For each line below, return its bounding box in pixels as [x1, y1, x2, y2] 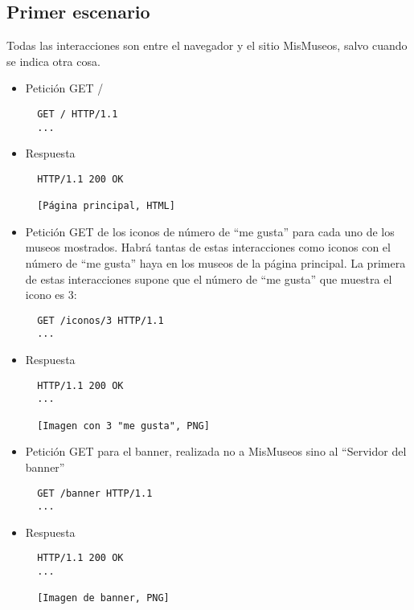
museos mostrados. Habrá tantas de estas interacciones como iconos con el [25, 239, 391, 256]
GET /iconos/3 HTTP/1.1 [37, 314, 164, 326]
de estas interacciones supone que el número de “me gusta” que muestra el [25, 270, 392, 287]
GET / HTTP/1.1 [37, 108, 118, 120]
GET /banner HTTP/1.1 [37, 487, 153, 499]
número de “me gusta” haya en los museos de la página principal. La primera [25, 255, 406, 272]
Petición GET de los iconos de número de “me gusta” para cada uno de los [25, 223, 395, 239]
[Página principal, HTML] [37, 200, 175, 212]
